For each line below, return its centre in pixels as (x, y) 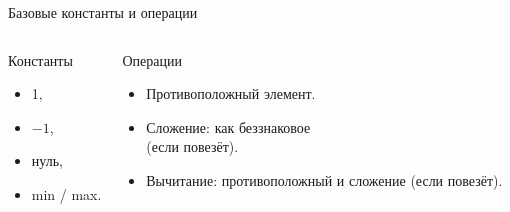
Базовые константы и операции (103, 12)
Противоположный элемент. (231, 93)
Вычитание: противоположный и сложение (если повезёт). (324, 179)
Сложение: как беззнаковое (228, 126)
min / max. (66, 193)
